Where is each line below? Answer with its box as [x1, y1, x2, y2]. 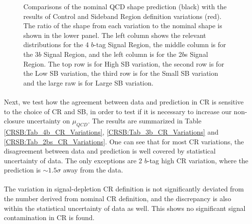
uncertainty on [26, 116, 70, 126]
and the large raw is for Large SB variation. [23, 77, 154, 87]
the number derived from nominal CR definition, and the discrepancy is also [4, 193, 231, 204]
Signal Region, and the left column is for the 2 [43, 49, 182, 59]
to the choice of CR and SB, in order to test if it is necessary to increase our [4, 106, 232, 116]
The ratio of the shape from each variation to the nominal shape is [23, 20, 222, 31]
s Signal [185, 49, 208, 59]
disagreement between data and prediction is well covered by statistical [4, 146, 216, 156]
